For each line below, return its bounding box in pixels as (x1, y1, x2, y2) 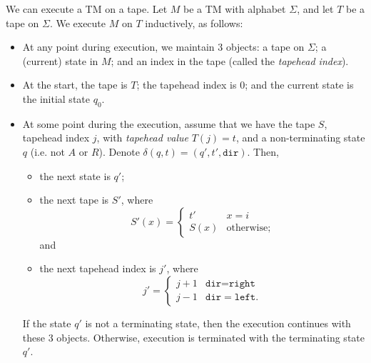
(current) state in (22, 53, 98, 68)
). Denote (98, 144, 140, 159)
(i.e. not (30, 144, 65, 159)
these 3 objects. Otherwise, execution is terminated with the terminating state (22, 329, 365, 344)
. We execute (49, 15, 106, 30)
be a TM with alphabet (183, 1, 286, 16)
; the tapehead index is (136, 77, 237, 92)
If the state (22, 315, 71, 330)
